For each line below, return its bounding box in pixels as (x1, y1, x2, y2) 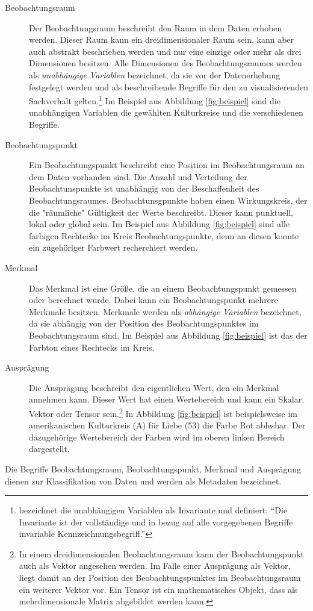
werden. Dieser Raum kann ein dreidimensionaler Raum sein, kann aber (29, 33, 294, 46)
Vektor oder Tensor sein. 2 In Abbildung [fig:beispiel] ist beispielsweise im (29, 405, 297, 419)
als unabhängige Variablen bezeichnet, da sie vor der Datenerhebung (29, 68, 280, 81)
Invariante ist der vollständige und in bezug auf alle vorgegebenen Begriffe (19, 515, 293, 528)
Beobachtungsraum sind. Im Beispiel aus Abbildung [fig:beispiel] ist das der (29, 328, 308, 341)
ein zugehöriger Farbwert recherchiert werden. (29, 241, 198, 254)
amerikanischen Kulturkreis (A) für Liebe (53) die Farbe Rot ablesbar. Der (29, 419, 306, 431)
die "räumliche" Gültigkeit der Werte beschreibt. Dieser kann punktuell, (29, 205, 293, 218)
